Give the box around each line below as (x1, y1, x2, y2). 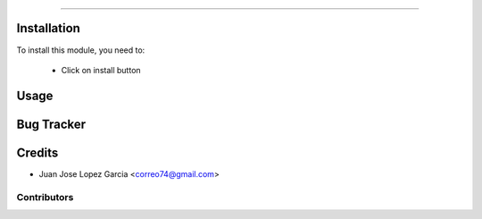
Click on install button (61, 64, 142, 75)
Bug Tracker (16, 116, 87, 131)
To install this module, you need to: (16, 45, 145, 55)
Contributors (16, 190, 74, 203)
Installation (16, 21, 80, 36)
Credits (16, 145, 59, 160)
